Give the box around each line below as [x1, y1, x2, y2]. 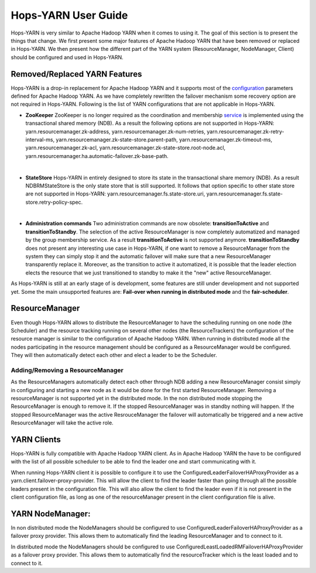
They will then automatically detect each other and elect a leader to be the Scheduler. [11, 352, 218, 359]
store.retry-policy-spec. [25, 198, 83, 205]
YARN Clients [11, 434, 61, 444]
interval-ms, [25, 136, 55, 143]
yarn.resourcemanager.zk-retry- [207, 128, 285, 135]
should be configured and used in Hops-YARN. [11, 53, 124, 61]
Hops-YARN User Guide [11, 9, 128, 22]
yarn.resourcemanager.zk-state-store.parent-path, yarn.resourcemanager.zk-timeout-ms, [56, 136, 273, 143]
